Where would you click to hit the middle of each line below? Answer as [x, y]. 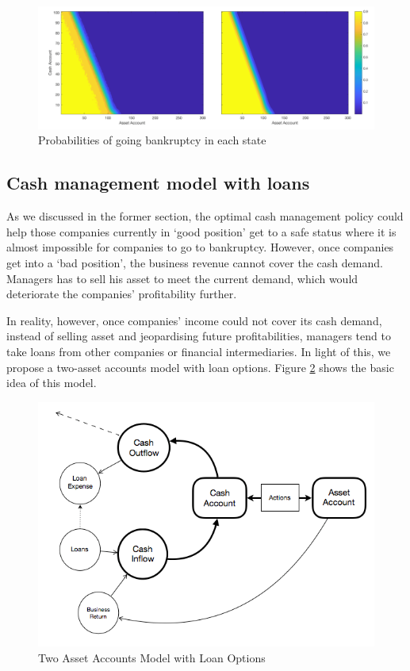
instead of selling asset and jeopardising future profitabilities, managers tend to [199, 336]
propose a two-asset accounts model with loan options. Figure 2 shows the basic [200, 367]
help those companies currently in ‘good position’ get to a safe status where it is [201, 231]
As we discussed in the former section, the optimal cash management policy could [205, 216]
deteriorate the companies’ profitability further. [122, 294]
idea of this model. [52, 383]
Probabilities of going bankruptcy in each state [152, 140]
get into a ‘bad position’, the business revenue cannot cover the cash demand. [195, 262]
